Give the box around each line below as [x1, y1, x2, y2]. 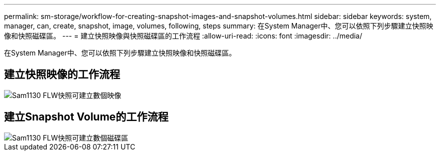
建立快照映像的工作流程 [4, 68, 120, 81]
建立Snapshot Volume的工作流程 [4, 110, 169, 123]
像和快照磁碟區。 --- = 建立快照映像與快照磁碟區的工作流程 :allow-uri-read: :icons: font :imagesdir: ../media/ [4, 31, 363, 40]
